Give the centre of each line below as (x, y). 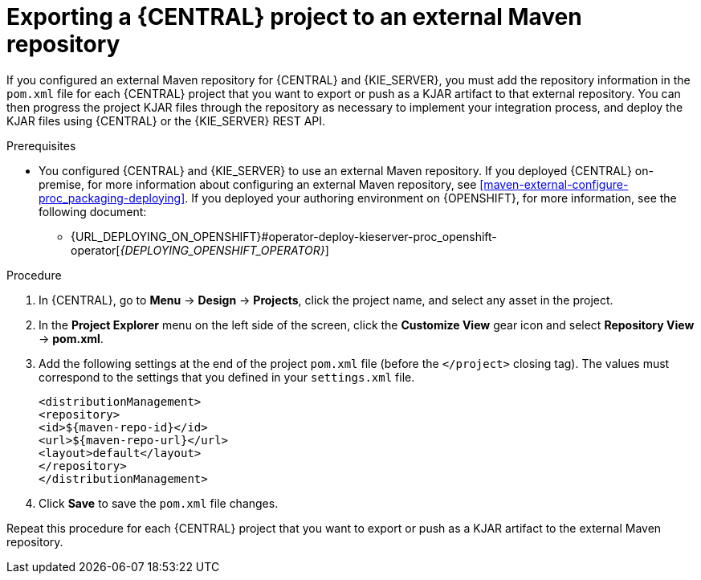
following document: (93, 211)
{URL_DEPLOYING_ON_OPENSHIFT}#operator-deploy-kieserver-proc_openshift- (284, 236)
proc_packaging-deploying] (112, 198)
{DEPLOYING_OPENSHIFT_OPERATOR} (222, 250)
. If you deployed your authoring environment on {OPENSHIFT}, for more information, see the (431, 198)
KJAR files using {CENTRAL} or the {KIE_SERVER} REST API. (166, 120)
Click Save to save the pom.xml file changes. (159, 503)
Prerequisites (41, 145)
